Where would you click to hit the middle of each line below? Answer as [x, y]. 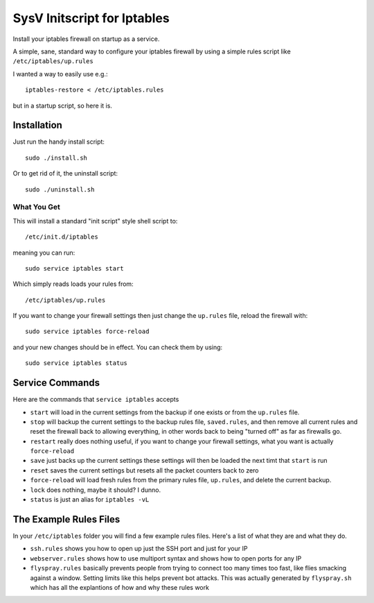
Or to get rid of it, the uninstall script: [65, 173]
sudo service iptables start [74, 268]
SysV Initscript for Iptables [91, 18]
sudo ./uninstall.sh [60, 189]
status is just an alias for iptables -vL [90, 500]
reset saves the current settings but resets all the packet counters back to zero [144, 470]
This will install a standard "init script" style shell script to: [95, 221]
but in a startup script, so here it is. [62, 105]
